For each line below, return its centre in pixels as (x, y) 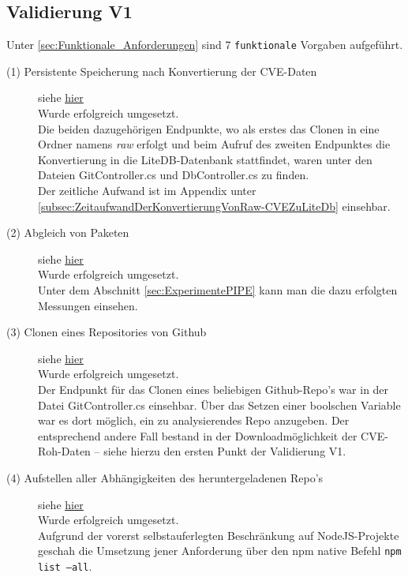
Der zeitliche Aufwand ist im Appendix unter (147, 191)
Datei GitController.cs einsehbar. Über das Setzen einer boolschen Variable (219, 405)
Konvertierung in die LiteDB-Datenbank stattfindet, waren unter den (205, 159)
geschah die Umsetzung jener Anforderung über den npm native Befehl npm (220, 551)
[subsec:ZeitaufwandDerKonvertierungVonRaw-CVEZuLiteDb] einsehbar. (214, 206)
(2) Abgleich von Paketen (68, 232)
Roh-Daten (64, 451)
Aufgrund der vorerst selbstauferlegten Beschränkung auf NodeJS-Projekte (219, 535)
